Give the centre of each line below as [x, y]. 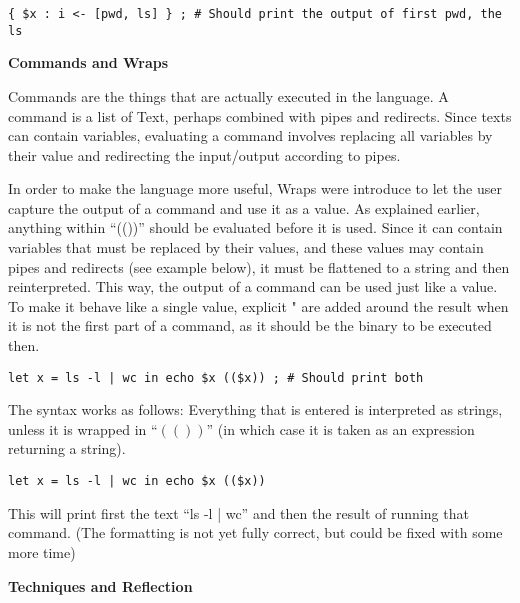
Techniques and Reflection [100, 585]
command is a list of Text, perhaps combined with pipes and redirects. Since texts [260, 115]
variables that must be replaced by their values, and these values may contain [246, 247]
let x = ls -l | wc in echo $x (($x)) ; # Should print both [216, 377]
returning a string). [67, 448]
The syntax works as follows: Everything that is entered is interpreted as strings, [255, 409]
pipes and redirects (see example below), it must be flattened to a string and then [259, 266]
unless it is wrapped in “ [83, 428]
